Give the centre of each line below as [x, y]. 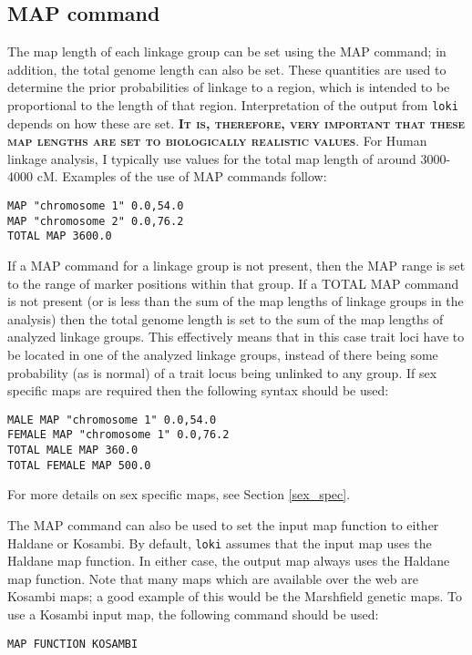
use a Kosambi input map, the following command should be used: [193, 614]
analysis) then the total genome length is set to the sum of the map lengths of [226, 318]
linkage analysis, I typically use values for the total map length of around [212, 158]
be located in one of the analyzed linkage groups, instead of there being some [223, 354]
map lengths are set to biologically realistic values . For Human [217, 141]
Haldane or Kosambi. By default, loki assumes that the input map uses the [220, 542]
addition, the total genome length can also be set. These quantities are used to [227, 69]
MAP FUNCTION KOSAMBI [73, 644]
